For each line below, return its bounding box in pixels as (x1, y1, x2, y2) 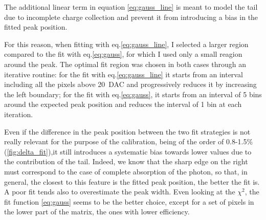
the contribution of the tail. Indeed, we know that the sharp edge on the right (4, 156, 248, 167)
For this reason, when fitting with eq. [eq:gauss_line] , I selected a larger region (4, 38, 249, 49)
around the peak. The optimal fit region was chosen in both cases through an (4, 58, 246, 69)
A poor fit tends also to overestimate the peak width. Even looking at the (4, 186, 235, 197)
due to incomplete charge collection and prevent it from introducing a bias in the (4, 11, 258, 22)
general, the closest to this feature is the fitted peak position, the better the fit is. (4, 176, 260, 187)
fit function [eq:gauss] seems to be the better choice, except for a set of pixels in (4, 196, 254, 207)
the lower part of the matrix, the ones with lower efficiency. (4, 206, 190, 217)
